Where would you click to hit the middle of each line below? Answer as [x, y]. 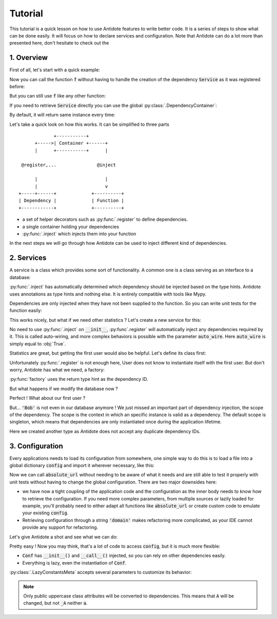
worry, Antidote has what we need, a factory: [57, 370]
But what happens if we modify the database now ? [64, 389]
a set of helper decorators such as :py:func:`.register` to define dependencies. [105, 219]
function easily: [26, 311]
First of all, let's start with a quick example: [55, 70]
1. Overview [29, 58]
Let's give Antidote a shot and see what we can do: [64, 537]
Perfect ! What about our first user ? [47, 398]
